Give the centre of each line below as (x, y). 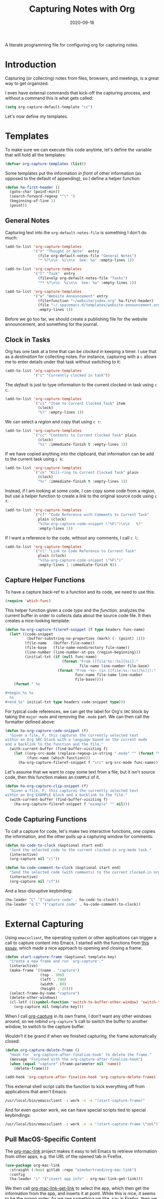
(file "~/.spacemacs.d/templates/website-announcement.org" (100, 305)
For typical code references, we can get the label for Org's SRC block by (77, 711)
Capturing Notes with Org (82, 9)
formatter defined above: (30, 722)
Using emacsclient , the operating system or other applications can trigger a (81, 937)
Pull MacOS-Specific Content (51, 1140)
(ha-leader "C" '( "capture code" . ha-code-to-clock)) (62, 900)
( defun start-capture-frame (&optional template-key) (61, 957)
